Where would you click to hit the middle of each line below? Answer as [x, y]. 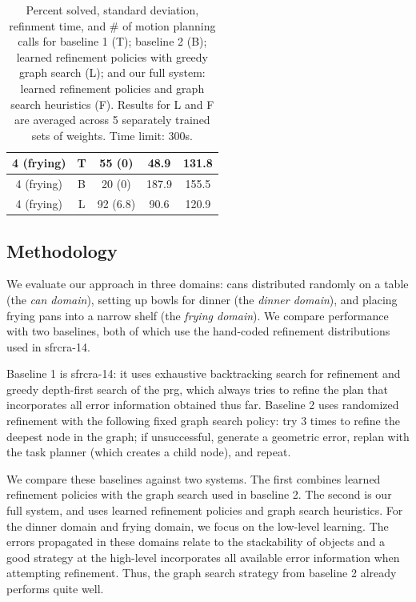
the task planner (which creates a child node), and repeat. [149, 452]
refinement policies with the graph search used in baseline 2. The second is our [199, 494]
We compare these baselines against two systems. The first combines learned [194, 478]
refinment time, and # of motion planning [112, 25]
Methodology [62, 250]
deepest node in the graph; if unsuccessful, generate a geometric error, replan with [208, 436]
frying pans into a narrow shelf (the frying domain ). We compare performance [198, 315]
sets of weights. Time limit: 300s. [112, 135]
